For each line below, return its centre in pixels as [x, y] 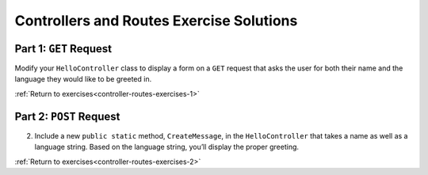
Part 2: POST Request [67, 116]
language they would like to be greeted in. [83, 79]
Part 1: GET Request [63, 49]
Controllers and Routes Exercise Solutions [156, 21]
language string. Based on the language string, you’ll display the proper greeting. [167, 147]
